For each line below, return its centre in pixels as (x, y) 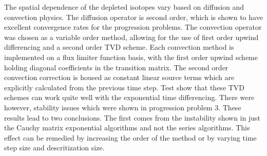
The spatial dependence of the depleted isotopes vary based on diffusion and (124, 7)
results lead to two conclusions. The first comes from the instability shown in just (132, 117)
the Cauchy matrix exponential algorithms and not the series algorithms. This (127, 128)
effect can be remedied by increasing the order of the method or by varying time (130, 137)
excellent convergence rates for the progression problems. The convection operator (133, 27)
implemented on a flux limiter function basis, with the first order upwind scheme (131, 57)
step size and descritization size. (54, 148)
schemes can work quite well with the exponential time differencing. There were (129, 97)
